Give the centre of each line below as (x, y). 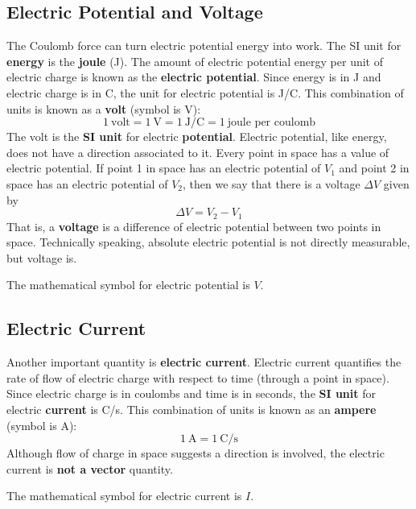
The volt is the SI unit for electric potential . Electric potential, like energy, (197, 137)
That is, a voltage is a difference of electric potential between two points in (194, 226)
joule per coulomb (272, 123)
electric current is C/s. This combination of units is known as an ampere (192, 409)
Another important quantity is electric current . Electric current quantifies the (204, 362)
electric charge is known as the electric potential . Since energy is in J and (194, 77)
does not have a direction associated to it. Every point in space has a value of (198, 152)
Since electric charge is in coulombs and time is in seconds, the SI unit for (191, 393)
